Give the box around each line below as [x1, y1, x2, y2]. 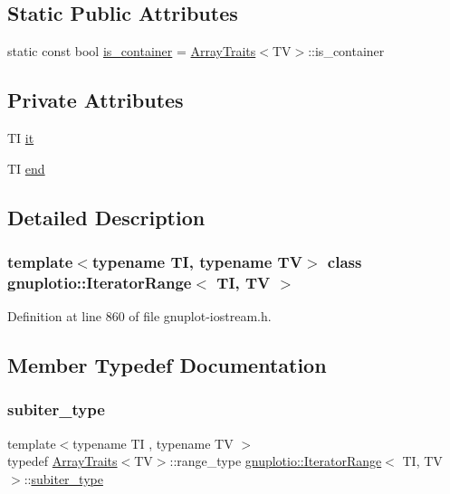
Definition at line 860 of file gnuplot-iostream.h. [7, 307, 272, 326]
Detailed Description [7, 203, 206, 231]
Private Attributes [7, 86, 184, 114]
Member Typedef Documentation [7, 351, 327, 379]
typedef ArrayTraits [7, 451, 118, 470]
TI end [7, 158, 45, 177]
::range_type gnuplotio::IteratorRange [169, 451, 382, 470]
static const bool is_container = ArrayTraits [7, 42, 256, 61]
